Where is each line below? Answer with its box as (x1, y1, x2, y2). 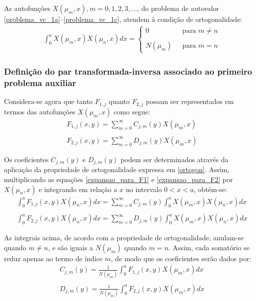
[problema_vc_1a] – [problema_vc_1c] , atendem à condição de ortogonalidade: (4, 14, 243, 24)
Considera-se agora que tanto (4, 96, 93, 106)
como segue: (113, 106, 151, 116)
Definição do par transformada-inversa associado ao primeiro (4, 65, 253, 78)
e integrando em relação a (39, 184, 117, 194)
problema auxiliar (4, 77, 77, 89)
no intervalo (126, 184, 162, 194)
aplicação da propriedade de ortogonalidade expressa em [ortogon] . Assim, (4, 164, 230, 175)
